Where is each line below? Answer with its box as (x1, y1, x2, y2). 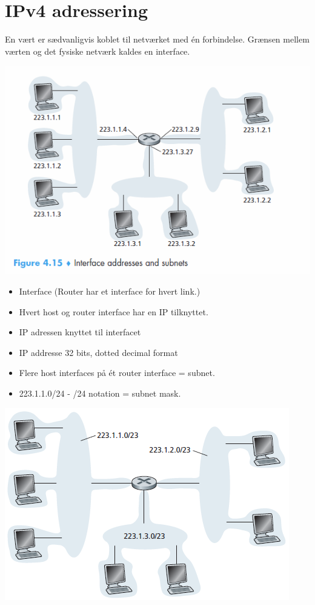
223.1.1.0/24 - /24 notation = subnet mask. (19, 386, 181, 399)
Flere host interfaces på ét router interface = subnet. (19, 366, 215, 379)
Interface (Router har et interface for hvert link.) (19, 284, 201, 297)
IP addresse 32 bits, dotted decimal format (19, 346, 178, 358)
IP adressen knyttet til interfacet (19, 326, 141, 338)
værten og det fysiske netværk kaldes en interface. (5, 44, 190, 57)
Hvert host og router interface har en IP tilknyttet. (19, 305, 208, 318)
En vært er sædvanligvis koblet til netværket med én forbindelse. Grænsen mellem (5, 33, 310, 46)
